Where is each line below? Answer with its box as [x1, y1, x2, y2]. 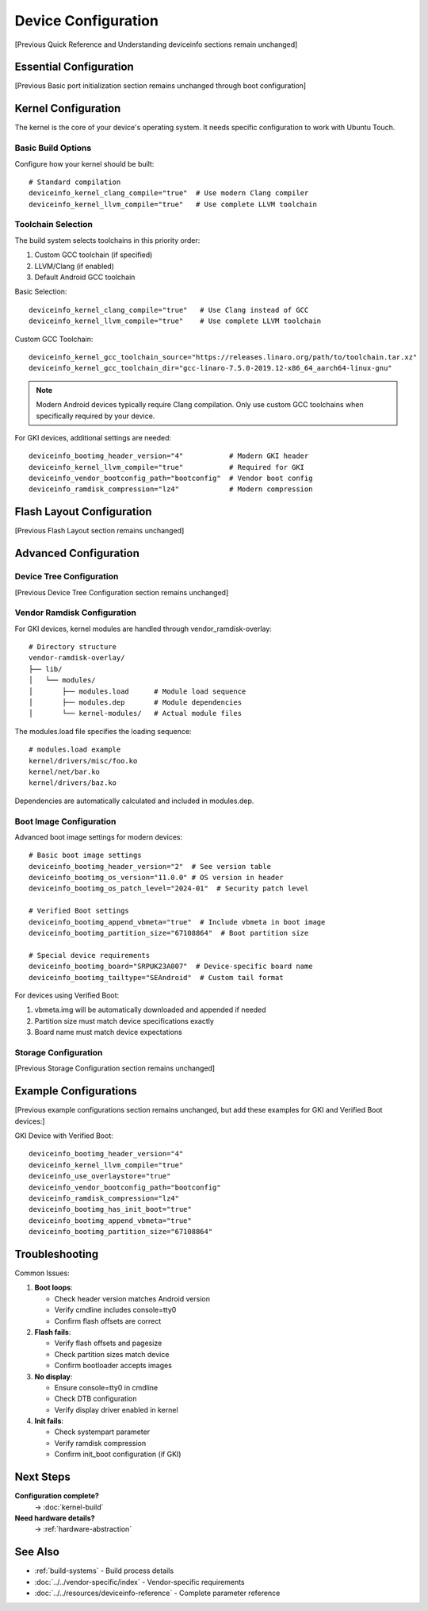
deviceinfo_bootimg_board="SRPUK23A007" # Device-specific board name [29, 962, 313, 971]
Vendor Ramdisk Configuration [14, 607, 136, 618]
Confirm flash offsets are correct [54, 1316, 162, 1325]
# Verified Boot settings [29, 906, 130, 916]
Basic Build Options [14, 143, 92, 154]
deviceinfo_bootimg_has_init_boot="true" [29, 1205, 192, 1214]
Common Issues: [14, 1268, 71, 1278]
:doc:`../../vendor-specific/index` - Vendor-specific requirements [34, 1577, 245, 1586]
